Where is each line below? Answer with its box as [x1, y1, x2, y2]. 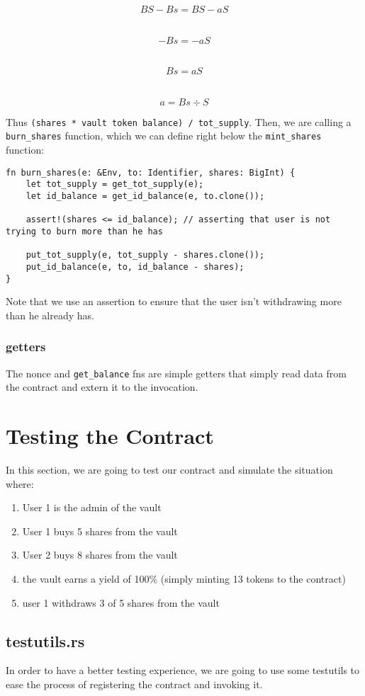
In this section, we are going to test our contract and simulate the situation [6, 462, 333, 477]
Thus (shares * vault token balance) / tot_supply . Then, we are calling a [6, 114, 352, 129]
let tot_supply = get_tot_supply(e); [26, 179, 204, 190]
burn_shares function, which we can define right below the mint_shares [6, 128, 322, 143]
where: [6, 476, 34, 491]
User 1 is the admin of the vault [22, 500, 162, 515]
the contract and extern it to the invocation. [6, 380, 198, 394]
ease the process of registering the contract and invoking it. [6, 676, 263, 691]
